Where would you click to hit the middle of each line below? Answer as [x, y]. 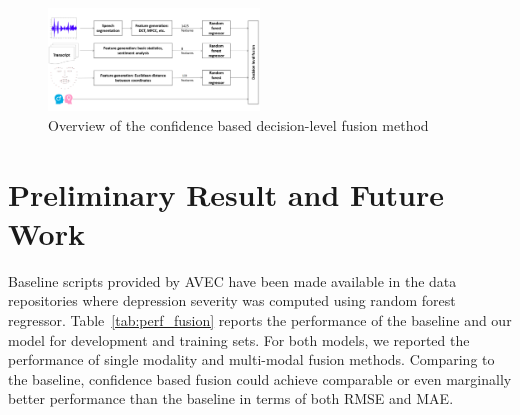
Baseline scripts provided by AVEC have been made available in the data [232, 280]
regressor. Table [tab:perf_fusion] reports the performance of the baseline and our [260, 319]
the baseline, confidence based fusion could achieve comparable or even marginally [260, 378]
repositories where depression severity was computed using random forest [232, 300]
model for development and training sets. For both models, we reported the [239, 339]
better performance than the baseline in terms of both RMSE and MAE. [231, 398]
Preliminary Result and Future [226, 193]
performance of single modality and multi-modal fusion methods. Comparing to [251, 359]
